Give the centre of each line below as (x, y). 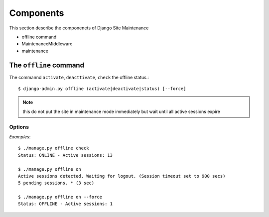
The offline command (47, 65)
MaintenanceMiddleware (47, 44)
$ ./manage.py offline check (54, 148)
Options (19, 127)
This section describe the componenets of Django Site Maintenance (79, 28)
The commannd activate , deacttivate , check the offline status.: (79, 77)
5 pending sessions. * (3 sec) (56, 183)
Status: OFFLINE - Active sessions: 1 (66, 204)
